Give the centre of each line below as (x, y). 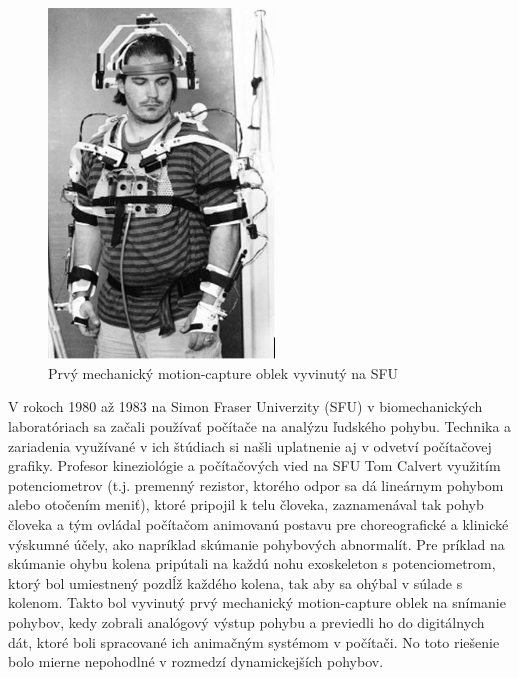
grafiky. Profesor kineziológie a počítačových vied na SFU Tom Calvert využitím (254, 465)
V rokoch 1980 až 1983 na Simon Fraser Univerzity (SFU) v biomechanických (245, 406)
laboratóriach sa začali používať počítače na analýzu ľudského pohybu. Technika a (260, 425)
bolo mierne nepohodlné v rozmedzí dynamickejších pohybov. (196, 661)
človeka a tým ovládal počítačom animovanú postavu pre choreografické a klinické (258, 523)
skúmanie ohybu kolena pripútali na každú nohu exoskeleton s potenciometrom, (252, 563)
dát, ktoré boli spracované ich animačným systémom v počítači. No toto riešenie (254, 641)
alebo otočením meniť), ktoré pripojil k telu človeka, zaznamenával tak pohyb (246, 504)
